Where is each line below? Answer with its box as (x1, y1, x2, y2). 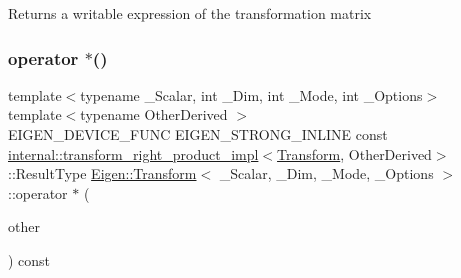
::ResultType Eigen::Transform (8, 163, 197, 184)
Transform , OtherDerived (277, 143, 432, 164)
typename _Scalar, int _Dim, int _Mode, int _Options (80, 84, 423, 105)
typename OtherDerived (80, 104, 228, 125)
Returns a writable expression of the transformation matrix (8, 3, 372, 23)
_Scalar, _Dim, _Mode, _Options (219, 163, 434, 184)
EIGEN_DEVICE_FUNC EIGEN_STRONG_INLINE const (8, 124, 388, 144)
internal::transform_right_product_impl (8, 143, 259, 164)
